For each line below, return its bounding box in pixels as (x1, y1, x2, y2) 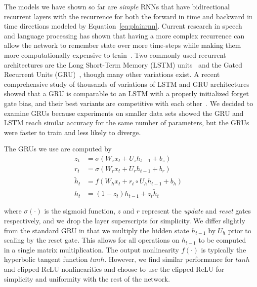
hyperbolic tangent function (4, 254, 88, 264)
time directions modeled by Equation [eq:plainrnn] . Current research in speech (4, 21, 242, 31)
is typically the (201, 244, 246, 254)
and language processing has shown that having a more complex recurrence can (4, 30, 245, 40)
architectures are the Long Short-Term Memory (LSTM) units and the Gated (4, 59, 242, 70)
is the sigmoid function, (44, 206, 116, 216)
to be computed (198, 235, 246, 245)
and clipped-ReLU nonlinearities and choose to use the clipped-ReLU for (4, 264, 224, 274)
